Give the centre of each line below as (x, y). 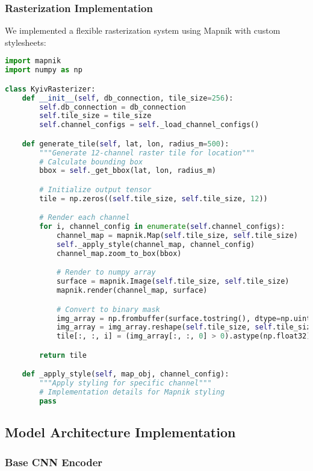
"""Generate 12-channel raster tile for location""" (147, 153)
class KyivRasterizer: (50, 89)
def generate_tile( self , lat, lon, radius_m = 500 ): (126, 144)
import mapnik (33, 61)
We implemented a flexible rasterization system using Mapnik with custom (143, 30)
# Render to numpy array (106, 273)
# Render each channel (85, 218)
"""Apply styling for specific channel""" (126, 383)
